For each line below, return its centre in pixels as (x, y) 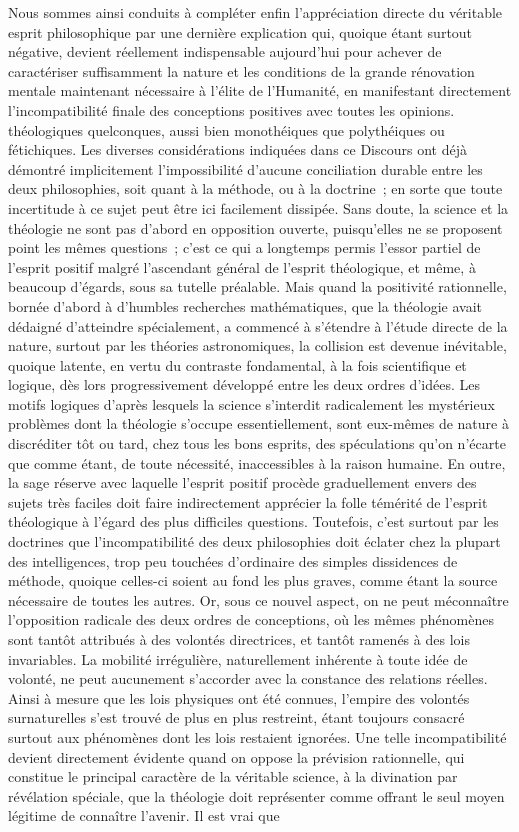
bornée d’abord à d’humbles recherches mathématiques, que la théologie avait (245, 305)
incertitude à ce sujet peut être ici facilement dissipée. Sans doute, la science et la (258, 207)
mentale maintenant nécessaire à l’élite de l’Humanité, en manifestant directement (260, 90)
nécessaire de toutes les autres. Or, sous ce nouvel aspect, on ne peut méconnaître (258, 599)
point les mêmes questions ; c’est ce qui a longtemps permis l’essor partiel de (244, 247)
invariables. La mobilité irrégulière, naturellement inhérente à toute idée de (238, 658)
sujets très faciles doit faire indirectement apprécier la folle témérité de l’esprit (248, 501)
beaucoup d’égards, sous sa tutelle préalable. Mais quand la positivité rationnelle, (257, 286)
